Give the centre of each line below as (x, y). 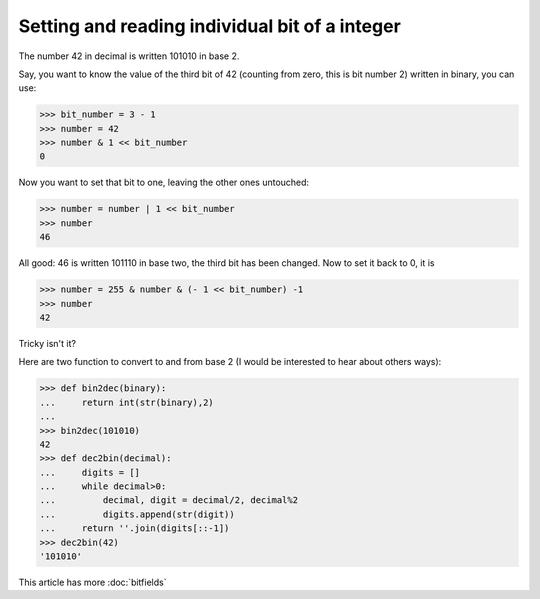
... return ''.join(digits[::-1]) (134, 528)
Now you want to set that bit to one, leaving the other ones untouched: (164, 182)
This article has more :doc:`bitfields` (92, 582)
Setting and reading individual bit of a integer (210, 26)
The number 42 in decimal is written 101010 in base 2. (129, 56)
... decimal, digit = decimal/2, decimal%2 (169, 500)
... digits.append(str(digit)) (137, 514)
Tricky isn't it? (47, 343)
